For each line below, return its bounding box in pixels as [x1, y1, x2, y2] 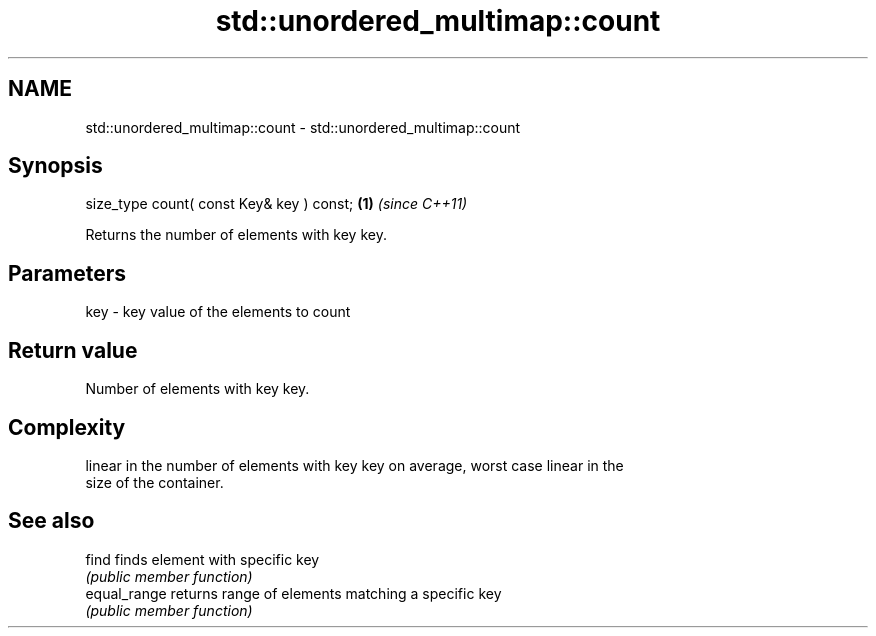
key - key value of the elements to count [85, 303, 351, 321]
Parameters [8, 260, 126, 286]
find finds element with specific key [85, 550, 320, 568]
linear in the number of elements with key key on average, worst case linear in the [85, 456, 624, 474]
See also [8, 508, 95, 534]
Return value [8, 337, 138, 363]
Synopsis [8, 153, 103, 179]
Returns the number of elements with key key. [85, 226, 387, 244]
